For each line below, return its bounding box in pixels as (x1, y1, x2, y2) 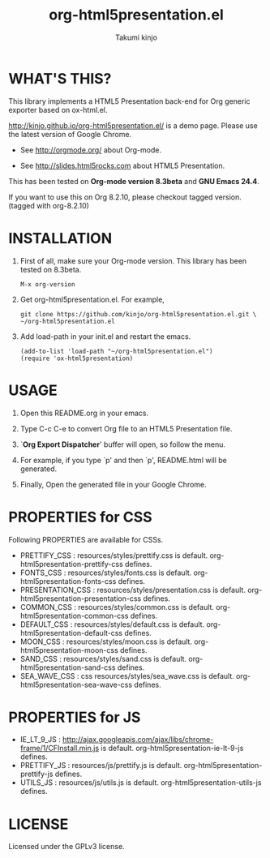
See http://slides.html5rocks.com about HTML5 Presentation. (19, 161, 225, 170)
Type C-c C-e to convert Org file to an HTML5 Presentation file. (19, 423, 233, 433)
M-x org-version (19, 280, 75, 289)
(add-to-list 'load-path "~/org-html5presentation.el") (19, 347, 213, 355)
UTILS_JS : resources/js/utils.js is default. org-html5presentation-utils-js (19, 778, 262, 787)
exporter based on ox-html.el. (8, 105, 108, 114)
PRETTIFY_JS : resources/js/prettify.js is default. (19, 761, 182, 770)
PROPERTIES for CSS (8, 508, 152, 526)
